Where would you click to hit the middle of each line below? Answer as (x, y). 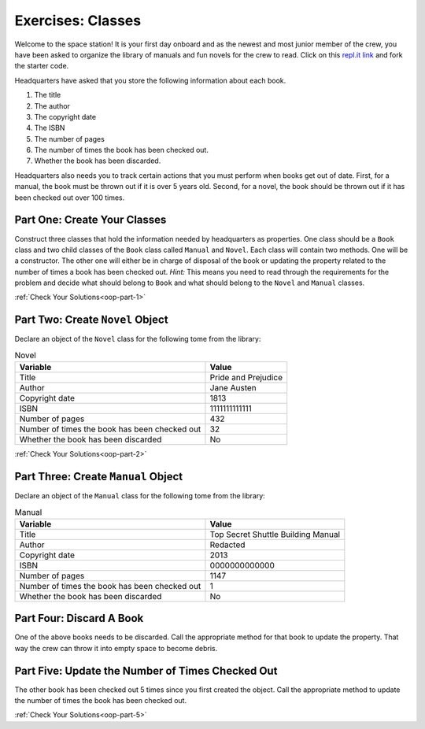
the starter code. (42, 66)
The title (48, 95)
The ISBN (50, 128)
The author (52, 105)
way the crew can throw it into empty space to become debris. (116, 648)
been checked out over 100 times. (70, 198)
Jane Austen (233, 388)
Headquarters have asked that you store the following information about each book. (150, 80)
